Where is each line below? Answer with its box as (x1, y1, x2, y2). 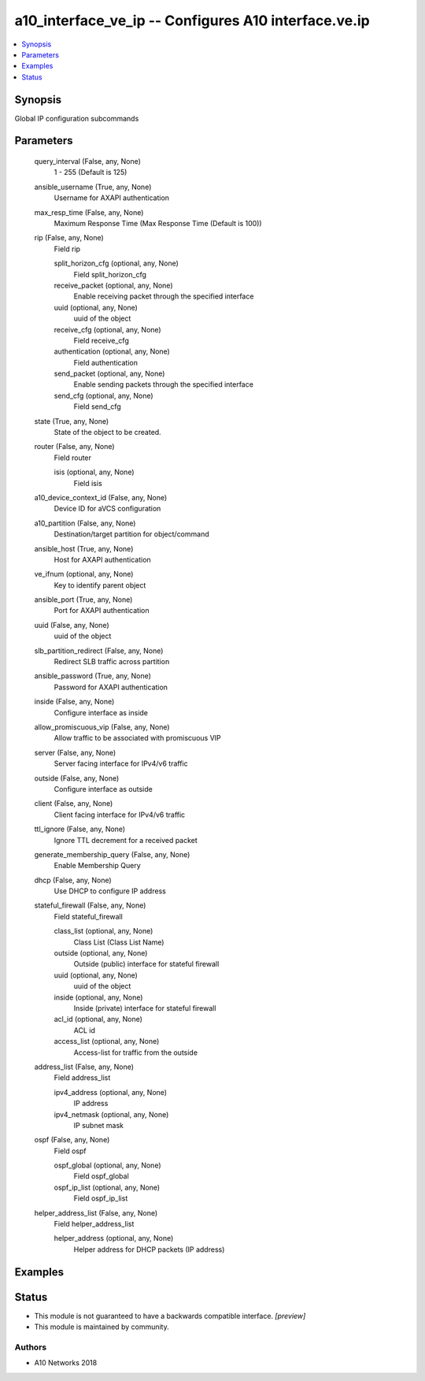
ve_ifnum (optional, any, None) (34, 570, 134, 579)
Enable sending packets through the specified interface (73, 380, 253, 389)
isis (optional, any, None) (54, 467, 135, 477)
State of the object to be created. (54, 428, 161, 437)
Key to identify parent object (54, 580, 146, 590)
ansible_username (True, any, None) (34, 182, 152, 191)
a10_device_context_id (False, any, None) (34, 492, 168, 502)
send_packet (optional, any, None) (54, 369, 165, 378)
